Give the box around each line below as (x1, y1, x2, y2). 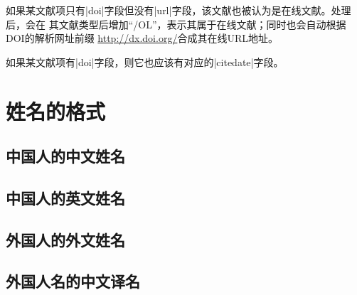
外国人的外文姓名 (6, 228, 125, 250)
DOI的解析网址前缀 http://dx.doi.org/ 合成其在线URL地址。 (6, 31, 278, 45)
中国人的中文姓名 (6, 145, 125, 167)
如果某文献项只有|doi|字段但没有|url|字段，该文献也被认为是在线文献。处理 (6, 3, 351, 17)
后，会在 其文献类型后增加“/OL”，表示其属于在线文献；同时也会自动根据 (6, 16, 346, 31)
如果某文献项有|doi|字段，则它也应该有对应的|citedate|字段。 (6, 54, 284, 69)
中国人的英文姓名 (6, 186, 125, 208)
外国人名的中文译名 (6, 270, 140, 292)
